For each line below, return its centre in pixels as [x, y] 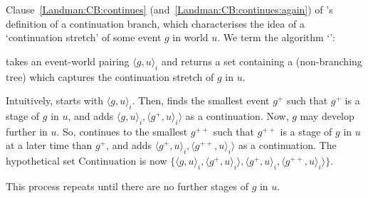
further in [27, 131]
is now [153, 161]
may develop [327, 115]
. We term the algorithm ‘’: [277, 37]
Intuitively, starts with [55, 100]
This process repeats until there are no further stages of [127, 186]
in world [190, 37]
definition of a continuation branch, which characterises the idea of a [155, 23]
